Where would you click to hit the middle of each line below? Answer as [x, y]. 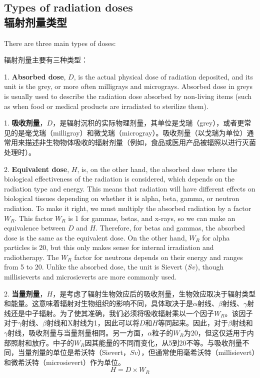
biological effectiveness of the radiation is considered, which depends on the [119, 179]
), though [209, 267]
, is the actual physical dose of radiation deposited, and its [163, 76]
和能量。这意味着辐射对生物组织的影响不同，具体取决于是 [98, 303]
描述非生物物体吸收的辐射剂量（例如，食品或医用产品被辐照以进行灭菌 [140, 142]
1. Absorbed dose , [35, 76]
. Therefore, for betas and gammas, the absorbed [170, 228]
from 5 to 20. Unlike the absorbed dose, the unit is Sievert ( [96, 267]
